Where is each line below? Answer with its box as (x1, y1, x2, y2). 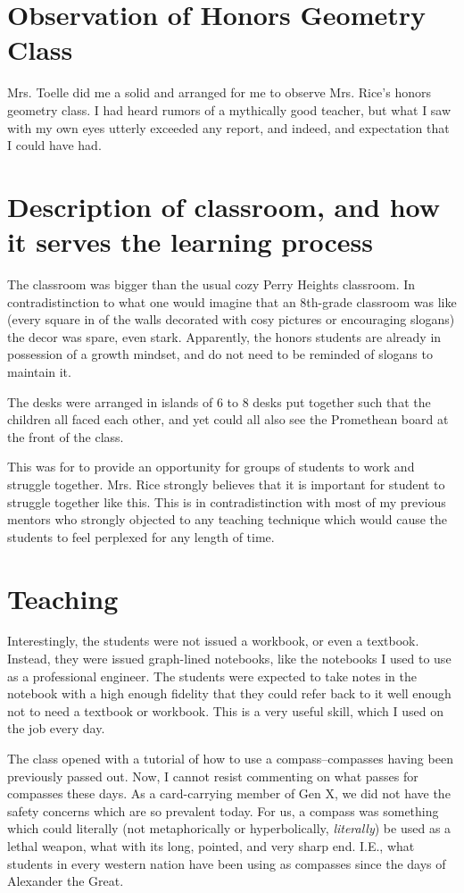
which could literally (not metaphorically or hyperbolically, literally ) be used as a (7, 819, 452, 838)
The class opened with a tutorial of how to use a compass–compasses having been (7, 749, 453, 767)
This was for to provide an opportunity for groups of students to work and (7, 457, 415, 476)
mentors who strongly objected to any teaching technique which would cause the (7, 510, 448, 529)
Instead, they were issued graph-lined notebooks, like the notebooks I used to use (7, 649, 452, 668)
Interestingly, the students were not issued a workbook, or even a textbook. (7, 631, 419, 650)
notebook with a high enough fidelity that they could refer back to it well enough (7, 684, 452, 703)
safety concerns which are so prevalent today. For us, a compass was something (7, 801, 439, 820)
